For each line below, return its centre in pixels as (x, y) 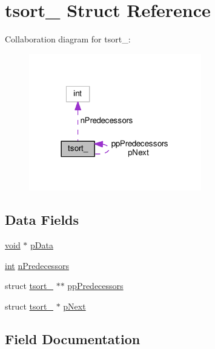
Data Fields (42, 220)
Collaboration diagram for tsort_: (68, 39)
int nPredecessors (37, 265)
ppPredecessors (95, 286)
